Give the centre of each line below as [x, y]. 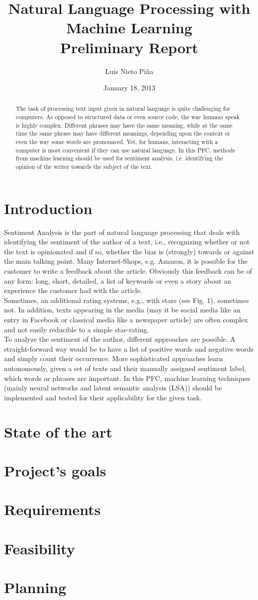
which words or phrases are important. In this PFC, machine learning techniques [127, 378]
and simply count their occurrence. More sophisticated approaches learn [114, 358]
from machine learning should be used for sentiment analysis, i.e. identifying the [119, 158]
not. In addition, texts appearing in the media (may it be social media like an [122, 310]
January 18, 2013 [129, 88]
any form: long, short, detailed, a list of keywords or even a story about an [118, 280]
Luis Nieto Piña [129, 71]
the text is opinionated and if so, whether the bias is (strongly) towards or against [129, 251]
